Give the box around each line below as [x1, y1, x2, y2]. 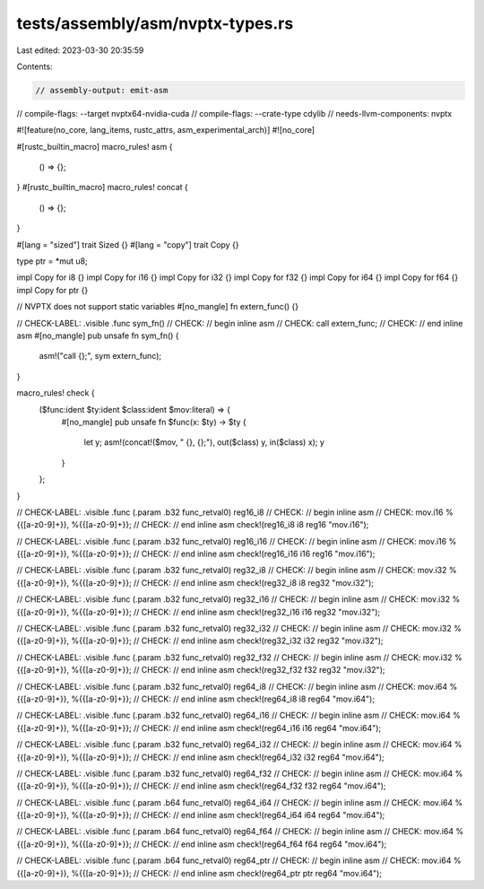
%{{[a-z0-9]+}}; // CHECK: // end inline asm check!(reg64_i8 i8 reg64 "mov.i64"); [71, 693, 376, 704]
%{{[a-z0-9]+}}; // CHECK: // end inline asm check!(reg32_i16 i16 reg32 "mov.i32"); [71, 606, 381, 617]
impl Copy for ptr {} [16, 284, 89, 295]
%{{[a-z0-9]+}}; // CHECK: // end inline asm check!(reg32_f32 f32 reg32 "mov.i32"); [71, 665, 385, 675]
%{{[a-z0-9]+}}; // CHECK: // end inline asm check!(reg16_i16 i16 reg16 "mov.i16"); [71, 548, 376, 560]
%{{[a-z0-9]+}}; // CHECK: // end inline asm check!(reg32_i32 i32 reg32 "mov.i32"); [71, 635, 385, 646]
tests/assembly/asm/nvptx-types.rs [16, 13, 294, 33]
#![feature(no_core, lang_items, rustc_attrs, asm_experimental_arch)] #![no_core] [16, 125, 315, 135]
